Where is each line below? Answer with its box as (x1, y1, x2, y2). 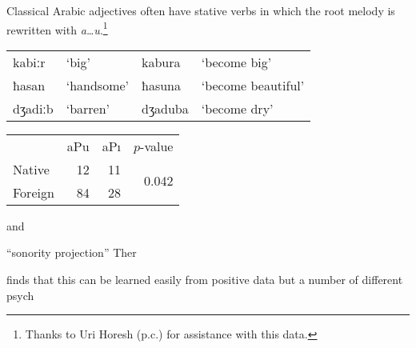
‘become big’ (201, 52, 272, 71)
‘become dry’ (201, 98, 274, 118)
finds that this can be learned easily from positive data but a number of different (6, 271, 403, 288)
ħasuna (142, 75, 182, 94)
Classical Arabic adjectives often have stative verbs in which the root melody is (6, 2, 395, 18)
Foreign (13, 182, 54, 202)
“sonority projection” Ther (6, 244, 137, 261)
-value (140, 136, 174, 155)
